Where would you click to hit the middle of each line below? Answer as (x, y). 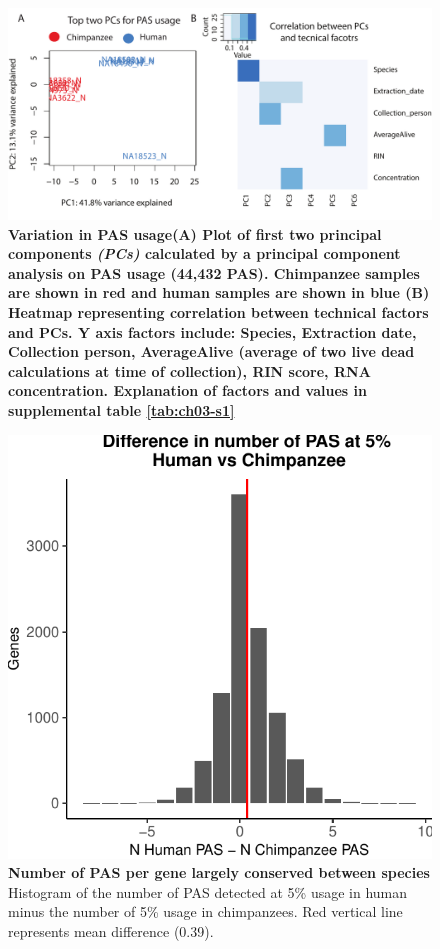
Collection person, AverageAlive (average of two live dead (211, 351)
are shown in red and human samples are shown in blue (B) (219, 292)
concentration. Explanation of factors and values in (187, 390)
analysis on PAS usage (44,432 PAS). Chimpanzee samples (214, 272)
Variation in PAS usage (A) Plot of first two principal (195, 233)
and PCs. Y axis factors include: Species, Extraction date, (212, 331)
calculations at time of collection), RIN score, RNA (189, 370)
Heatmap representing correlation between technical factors (218, 311)
